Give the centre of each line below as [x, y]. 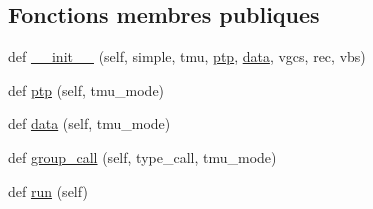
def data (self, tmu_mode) [89, 123]
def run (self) [48, 190]
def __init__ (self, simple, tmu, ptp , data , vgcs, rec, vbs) [187, 56]
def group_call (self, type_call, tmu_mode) [142, 156]
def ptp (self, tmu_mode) [86, 89]
